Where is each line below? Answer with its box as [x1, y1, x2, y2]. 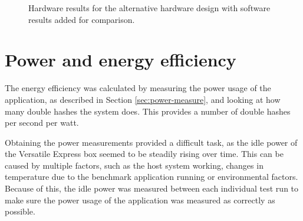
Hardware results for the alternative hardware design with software [28, 2, 271, 14]
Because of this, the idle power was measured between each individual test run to [5, 182, 299, 195]
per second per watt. [5, 116, 79, 129]
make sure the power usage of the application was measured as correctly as [5, 193, 275, 206]
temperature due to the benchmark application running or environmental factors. [5, 170, 298, 183]
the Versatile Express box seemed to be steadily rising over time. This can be [5, 148, 284, 160]
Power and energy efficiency [5, 48, 236, 72]
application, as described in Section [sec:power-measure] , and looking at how [5, 93, 281, 105]
